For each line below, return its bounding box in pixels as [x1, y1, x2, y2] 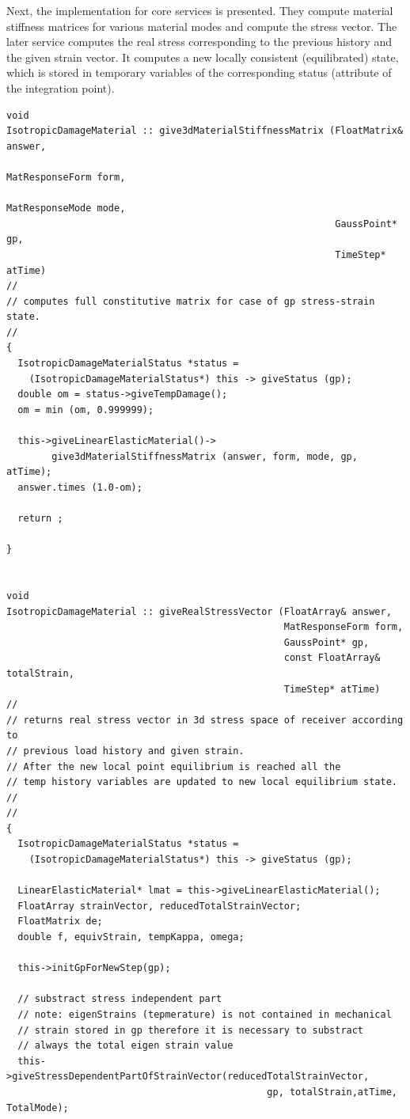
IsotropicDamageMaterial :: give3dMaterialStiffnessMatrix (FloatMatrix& [6, 125, 404, 137]
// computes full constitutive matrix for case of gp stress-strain [6, 295, 375, 307]
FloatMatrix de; [17, 916, 103, 927]
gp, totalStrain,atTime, [267, 1086, 397, 1098]
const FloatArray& [283, 652, 381, 664]
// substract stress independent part [17, 993, 222, 1005]
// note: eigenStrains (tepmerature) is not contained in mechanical [17, 1009, 392, 1020]
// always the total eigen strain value [17, 1040, 233, 1052]
